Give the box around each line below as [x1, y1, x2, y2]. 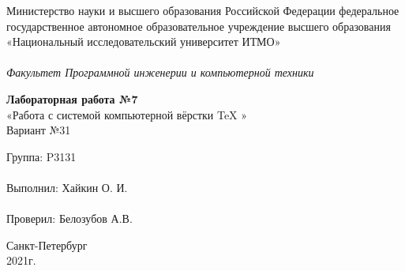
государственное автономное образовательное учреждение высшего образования [6, 17, 391, 34]
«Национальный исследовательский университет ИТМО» [6, 33, 281, 50]
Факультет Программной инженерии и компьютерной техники [6, 64, 314, 81]
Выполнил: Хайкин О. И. [6, 179, 128, 195]
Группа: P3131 [6, 148, 77, 164]
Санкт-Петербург [6, 236, 88, 253]
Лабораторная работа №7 [6, 90, 138, 107]
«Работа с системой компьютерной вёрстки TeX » [6, 106, 248, 122]
